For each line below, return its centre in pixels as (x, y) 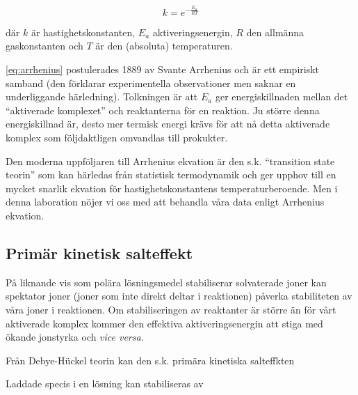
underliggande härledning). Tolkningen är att (102, 96)
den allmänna (275, 32)
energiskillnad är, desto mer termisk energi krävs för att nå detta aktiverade (168, 124)
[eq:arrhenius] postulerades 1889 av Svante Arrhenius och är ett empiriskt (163, 69)
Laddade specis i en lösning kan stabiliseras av (105, 384)
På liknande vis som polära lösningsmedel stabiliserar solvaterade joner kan (166, 282)
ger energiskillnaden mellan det (282, 96)
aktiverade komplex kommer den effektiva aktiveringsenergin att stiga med (164, 323)
